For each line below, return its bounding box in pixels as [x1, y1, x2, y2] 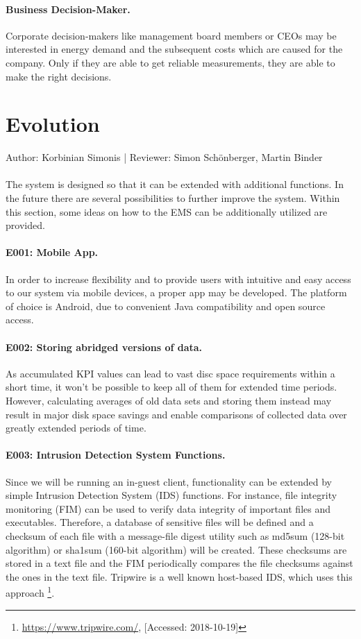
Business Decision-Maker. [6, 1, 131, 16]
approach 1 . [6, 583, 55, 599]
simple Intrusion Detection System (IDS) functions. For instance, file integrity [6, 488, 337, 502]
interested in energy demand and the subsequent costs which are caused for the [6, 42, 343, 56]
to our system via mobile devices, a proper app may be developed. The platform [6, 285, 347, 300]
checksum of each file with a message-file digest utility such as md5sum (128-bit [6, 528, 345, 543]
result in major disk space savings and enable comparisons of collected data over [6, 407, 347, 421]
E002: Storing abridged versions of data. [6, 339, 203, 354]
